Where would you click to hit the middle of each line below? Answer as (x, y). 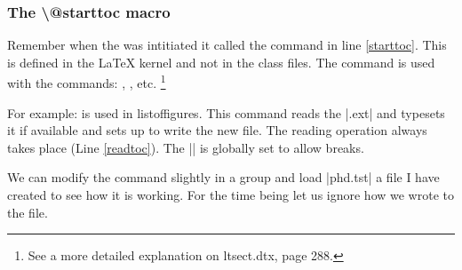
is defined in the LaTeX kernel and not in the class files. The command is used (221, 62)
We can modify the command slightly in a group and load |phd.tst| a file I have (223, 177)
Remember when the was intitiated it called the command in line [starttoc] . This (227, 45)
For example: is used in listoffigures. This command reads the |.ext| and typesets (226, 112)
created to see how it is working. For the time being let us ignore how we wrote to (231, 195)
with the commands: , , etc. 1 (87, 82)
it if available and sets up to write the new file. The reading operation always (217, 130)
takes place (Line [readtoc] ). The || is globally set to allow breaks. (186, 147)
